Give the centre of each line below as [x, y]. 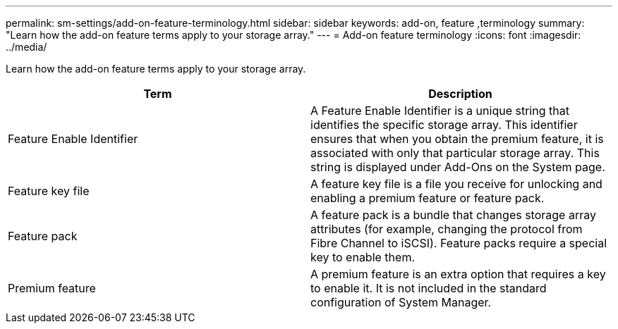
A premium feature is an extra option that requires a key [458, 274]
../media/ [26, 47]
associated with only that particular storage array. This [455, 153]
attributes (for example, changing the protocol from [447, 229]
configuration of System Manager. [401, 302]
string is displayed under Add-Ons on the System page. [458, 167]
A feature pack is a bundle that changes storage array [453, 215]
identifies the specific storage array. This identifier [444, 125]
